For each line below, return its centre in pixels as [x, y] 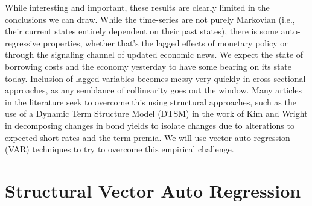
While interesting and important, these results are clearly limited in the [137, 7]
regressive [23, 42]
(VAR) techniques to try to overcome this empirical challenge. [119, 149]
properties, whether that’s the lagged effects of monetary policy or [165, 42]
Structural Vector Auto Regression [153, 190]
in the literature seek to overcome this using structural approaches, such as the [151, 101]
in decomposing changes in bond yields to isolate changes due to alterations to [150, 125]
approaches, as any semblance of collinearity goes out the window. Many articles [154, 90]
